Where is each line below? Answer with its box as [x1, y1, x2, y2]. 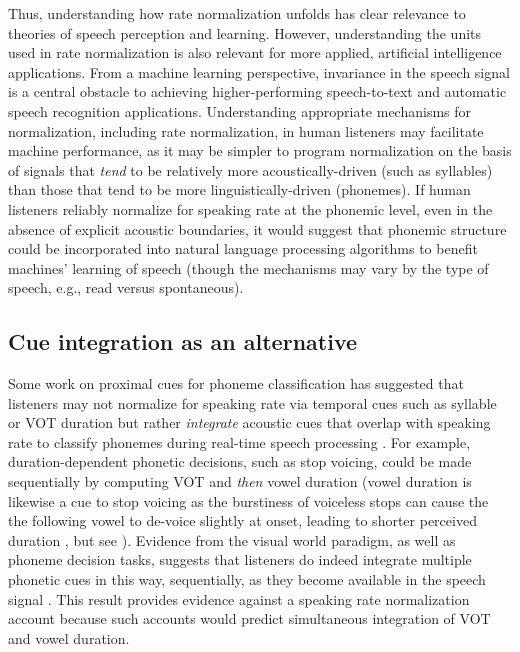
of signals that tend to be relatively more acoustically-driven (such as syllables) [8, 159, 493, 180]
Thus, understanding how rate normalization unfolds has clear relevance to [8, 3, 466, 23]
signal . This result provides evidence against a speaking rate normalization [8, 588, 470, 609]
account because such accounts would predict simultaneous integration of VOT [8, 608, 491, 629]
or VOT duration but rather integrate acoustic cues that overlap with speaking [8, 412, 491, 433]
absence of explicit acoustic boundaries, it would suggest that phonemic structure [8, 218, 507, 239]
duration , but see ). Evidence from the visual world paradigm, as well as [8, 529, 456, 550]
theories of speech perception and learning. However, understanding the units [8, 22, 482, 43]
